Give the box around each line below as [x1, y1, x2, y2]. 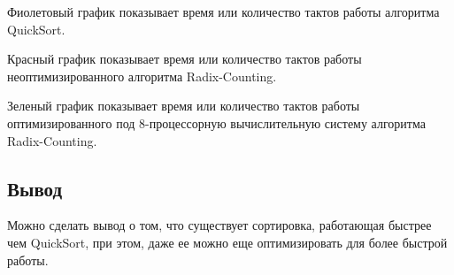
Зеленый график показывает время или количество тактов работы [7, 96, 360, 115]
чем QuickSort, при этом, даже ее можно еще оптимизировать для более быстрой [7, 233, 448, 251]
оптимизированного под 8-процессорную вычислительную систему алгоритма [7, 113, 426, 132]
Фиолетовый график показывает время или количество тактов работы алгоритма [7, 3, 440, 20]
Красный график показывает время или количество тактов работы [7, 50, 362, 68]
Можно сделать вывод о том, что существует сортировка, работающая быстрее [7, 216, 432, 234]
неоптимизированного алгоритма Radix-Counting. [7, 66, 277, 85]
